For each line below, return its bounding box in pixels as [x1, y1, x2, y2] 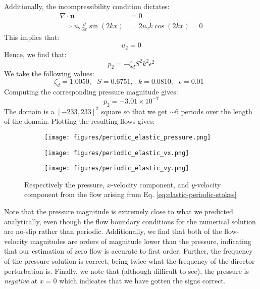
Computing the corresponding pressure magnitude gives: [4, 86, 178, 97]
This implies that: [4, 32, 60, 42]
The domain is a [4, 106, 55, 116]
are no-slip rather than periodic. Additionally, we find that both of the [4, 226, 222, 236]
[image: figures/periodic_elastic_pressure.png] [44, 133, 211, 141]
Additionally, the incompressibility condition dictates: [4, 1, 170, 11]
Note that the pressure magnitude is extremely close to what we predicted [4, 206, 233, 217]
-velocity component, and [111, 179, 189, 189]
